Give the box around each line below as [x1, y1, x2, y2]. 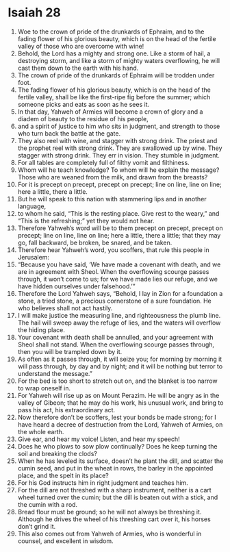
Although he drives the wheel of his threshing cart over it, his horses [17, 515, 211, 523]
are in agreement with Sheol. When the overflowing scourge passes [17, 267, 209, 275]
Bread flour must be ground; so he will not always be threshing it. [17, 507, 202, 516]
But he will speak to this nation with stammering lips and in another [17, 195, 207, 203]
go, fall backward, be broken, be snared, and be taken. [17, 238, 172, 247]
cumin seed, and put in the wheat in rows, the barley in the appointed [17, 464, 214, 472]
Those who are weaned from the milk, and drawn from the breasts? [17, 173, 208, 181]
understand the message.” [17, 369, 93, 377]
